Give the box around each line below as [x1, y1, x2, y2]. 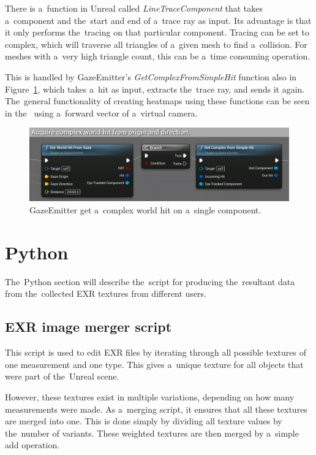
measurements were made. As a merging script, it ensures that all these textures [5, 402, 307, 415]
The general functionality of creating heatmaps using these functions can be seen [5, 94, 310, 107]
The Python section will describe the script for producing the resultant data [5, 275, 295, 288]
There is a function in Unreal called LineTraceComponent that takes [5, 2, 263, 14]
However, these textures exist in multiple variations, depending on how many [5, 390, 295, 403]
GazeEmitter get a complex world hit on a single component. [29, 204, 261, 216]
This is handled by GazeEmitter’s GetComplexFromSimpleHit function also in [5, 70, 297, 83]
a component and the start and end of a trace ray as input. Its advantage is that [5, 13, 312, 26]
